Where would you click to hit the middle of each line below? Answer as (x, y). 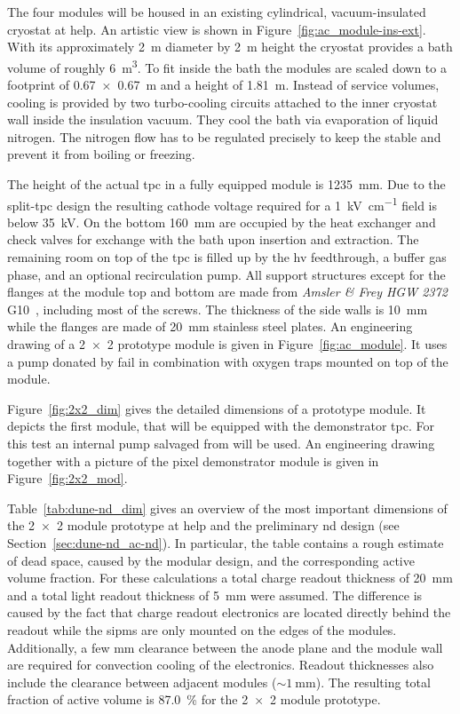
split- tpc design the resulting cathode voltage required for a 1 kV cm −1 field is (222, 203)
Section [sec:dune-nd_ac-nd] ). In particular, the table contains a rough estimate (226, 542)
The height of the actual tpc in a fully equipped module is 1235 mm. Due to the (226, 184)
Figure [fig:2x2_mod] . (67, 478)
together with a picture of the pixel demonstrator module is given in (193, 460)
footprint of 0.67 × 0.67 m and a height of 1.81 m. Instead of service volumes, (223, 85)
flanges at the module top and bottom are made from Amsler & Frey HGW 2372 (227, 292)
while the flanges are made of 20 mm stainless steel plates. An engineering (210, 326)
